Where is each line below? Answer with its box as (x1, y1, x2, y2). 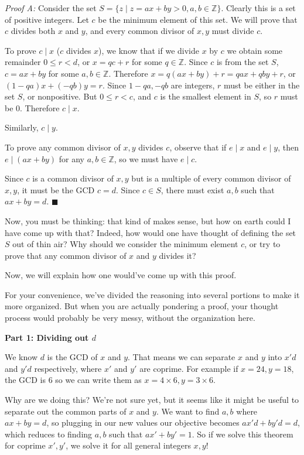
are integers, (170, 78, 215, 91)
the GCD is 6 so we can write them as (5, 374, 142, 386)
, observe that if (169, 141, 227, 153)
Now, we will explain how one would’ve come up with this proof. (5, 269, 237, 281)
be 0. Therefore (5, 101, 60, 114)
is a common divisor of (32, 172, 114, 184)
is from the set (216, 56, 269, 68)
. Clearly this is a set (221, 2, 296, 13)
